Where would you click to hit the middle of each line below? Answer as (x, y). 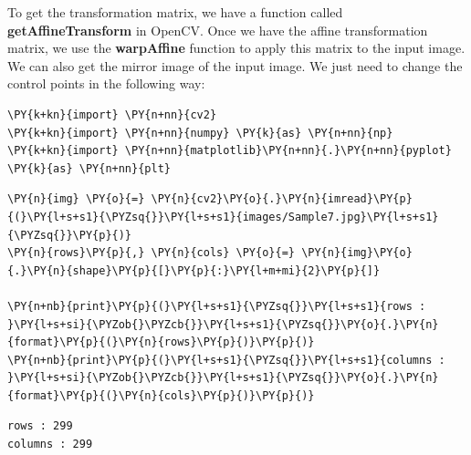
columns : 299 (50, 445)
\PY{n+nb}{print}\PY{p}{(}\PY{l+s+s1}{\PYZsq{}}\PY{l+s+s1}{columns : (226, 360)
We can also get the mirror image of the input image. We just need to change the (235, 65)
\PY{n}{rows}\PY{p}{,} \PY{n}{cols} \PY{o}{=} (151, 253)
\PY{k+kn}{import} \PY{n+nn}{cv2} (112, 114)
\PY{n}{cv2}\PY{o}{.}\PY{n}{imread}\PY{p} (282, 199)
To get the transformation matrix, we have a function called (175, 12)
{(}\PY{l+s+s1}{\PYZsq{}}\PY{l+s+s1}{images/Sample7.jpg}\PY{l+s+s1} (223, 217)
